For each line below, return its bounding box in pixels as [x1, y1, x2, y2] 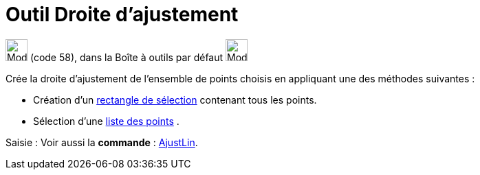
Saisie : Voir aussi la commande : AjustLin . [6, 136, 198, 148]
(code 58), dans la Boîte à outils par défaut [30, 51, 223, 63]
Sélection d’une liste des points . [33, 115, 179, 127]
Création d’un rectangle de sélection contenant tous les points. [33, 93, 317, 106]
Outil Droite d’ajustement [6, 3, 239, 26]
